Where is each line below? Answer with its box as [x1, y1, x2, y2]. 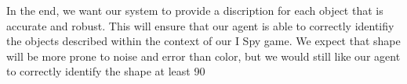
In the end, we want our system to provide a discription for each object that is [6, 2, 383, 18]
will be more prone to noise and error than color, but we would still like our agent [6, 47, 401, 64]
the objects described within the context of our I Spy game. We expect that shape [6, 33, 401, 49]
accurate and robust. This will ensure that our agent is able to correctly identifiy [6, 17, 394, 33]
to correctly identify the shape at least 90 [6, 63, 205, 79]
